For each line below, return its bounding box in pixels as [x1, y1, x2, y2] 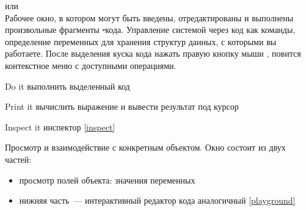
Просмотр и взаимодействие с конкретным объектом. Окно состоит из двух [5, 141, 286, 154]
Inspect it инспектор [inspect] [5, 120, 115, 133]
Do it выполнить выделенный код [5, 79, 130, 92]
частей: [5, 152, 32, 165]
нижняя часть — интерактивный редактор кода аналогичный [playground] [19, 194, 296, 207]
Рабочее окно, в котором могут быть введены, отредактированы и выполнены [5, 11, 294, 24]
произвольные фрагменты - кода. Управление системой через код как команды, [5, 23, 296, 36]
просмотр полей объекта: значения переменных [19, 173, 195, 186]
